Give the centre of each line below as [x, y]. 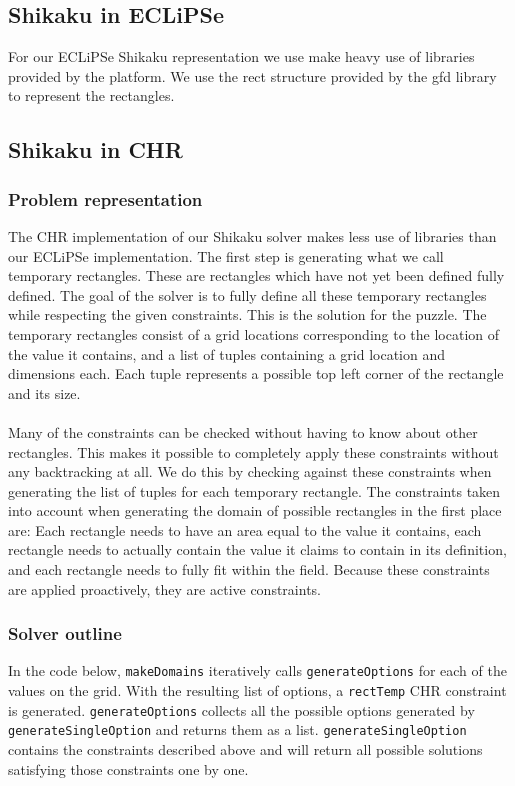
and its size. [44, 392]
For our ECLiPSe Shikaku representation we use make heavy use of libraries [241, 56]
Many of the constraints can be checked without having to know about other [243, 431]
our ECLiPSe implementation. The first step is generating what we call [226, 255]
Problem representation [105, 198]
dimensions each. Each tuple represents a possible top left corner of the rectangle [256, 373]
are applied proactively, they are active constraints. [164, 588]
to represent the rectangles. [91, 95]
